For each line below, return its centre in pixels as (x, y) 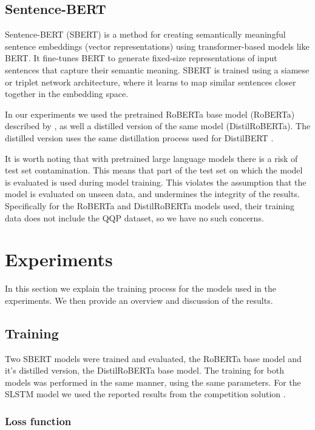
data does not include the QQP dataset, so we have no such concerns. (134, 217)
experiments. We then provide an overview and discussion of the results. (139, 300)
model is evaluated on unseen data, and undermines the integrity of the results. (152, 194)
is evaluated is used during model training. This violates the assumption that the (156, 182)
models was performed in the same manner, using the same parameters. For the (153, 382)
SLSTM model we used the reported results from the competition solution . (145, 394)
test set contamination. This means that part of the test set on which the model (154, 170)
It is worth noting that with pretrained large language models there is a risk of (151, 158)
